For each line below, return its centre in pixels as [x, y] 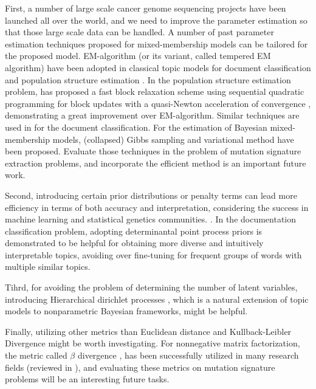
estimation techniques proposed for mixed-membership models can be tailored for [156, 43]
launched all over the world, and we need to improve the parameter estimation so [156, 20]
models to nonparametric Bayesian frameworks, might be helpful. [126, 311]
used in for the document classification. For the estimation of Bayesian [136, 127]
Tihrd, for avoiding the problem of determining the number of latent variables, [151, 287]
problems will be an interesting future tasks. [87, 379]
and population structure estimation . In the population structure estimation [148, 79]
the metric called [36, 355]
